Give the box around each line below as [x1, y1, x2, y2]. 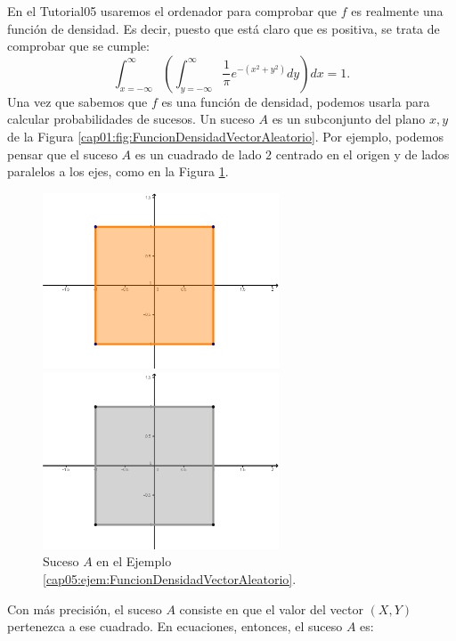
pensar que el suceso [7, 144, 118, 163]
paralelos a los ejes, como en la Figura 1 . [7, 162, 229, 181]
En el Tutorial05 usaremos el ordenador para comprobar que [7, 2, 338, 20]
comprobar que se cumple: [7, 37, 150, 55]
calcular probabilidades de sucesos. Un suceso [7, 110, 255, 128]
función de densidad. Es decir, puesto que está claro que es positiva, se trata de [7, 19, 440, 37]
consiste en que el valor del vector [179, 599, 363, 618]
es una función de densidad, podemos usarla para [161, 92, 430, 110]
